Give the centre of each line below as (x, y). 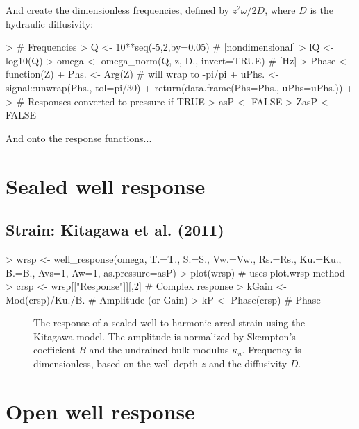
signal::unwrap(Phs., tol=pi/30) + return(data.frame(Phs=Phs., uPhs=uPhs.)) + (180, 87)
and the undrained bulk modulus (159, 350)
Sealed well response (106, 185)
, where (280, 10)
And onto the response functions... (79, 138)
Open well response (101, 411)
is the (322, 10)
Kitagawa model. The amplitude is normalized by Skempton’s (165, 336)
